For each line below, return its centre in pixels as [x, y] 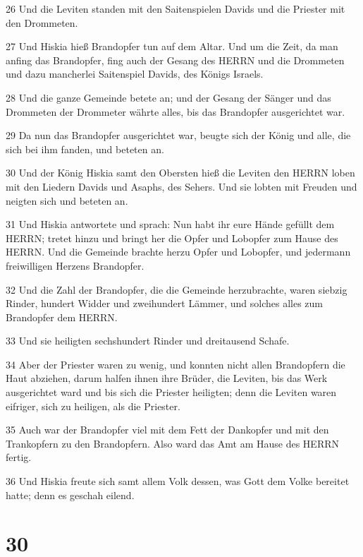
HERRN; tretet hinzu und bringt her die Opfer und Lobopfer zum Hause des [172, 238]
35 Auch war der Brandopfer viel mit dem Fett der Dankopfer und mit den [167, 430]
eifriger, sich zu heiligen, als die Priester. [93, 406]
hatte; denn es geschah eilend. [70, 495]
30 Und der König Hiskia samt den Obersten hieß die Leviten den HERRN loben [180, 173]
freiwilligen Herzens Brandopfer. [75, 265]
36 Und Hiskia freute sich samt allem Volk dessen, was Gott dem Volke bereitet [178, 481]
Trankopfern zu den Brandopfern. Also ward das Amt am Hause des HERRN [173, 443]
